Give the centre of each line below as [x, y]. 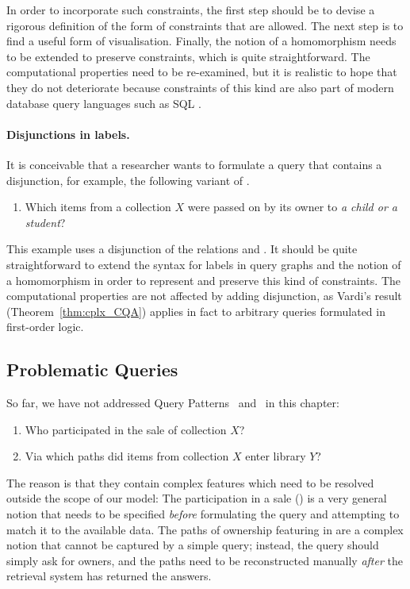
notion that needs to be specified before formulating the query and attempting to [203, 514]
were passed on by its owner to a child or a [292, 207]
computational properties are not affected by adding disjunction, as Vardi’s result [204, 296]
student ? [45, 222]
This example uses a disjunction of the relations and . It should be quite [182, 249]
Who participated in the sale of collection [126, 429]
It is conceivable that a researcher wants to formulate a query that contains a [194, 164]
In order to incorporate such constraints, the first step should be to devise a [191, 10]
